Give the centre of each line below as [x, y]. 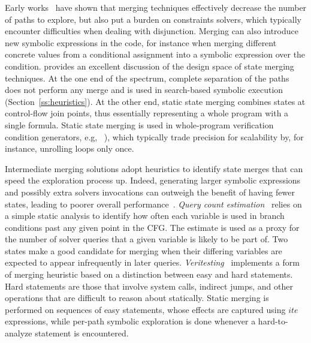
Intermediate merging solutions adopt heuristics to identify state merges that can [154, 168]
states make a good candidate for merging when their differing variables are [144, 250]
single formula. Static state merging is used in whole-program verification [139, 124]
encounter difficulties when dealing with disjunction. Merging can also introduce [152, 31]
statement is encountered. [82, 333]
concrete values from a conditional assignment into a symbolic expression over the [155, 54]
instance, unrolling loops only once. [70, 148]
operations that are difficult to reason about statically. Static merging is [137, 298]
